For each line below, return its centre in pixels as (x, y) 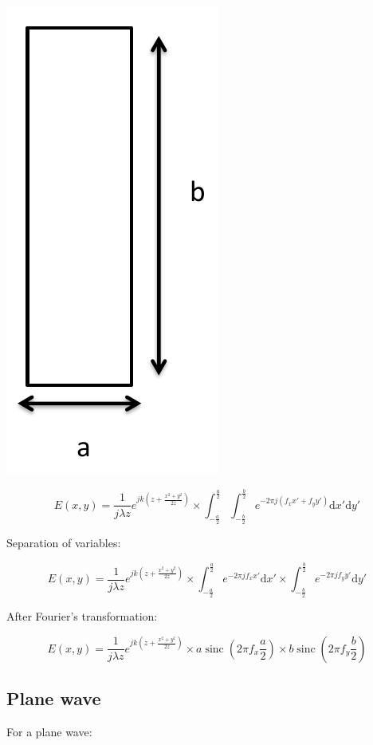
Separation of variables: (64, 543)
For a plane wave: (49, 732)
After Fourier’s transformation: (82, 616)
